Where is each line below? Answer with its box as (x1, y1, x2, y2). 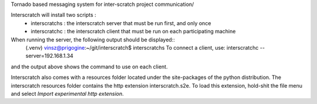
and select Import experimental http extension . (11, 90, 124, 97)
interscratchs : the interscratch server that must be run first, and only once (31, 19, 211, 26)
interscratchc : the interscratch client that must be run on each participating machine (31, 28, 236, 35)
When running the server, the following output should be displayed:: (11, 36, 176, 43)
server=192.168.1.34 (25, 53, 73, 60)
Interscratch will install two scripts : (11, 12, 96, 19)
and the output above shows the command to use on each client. (11, 63, 168, 70)
